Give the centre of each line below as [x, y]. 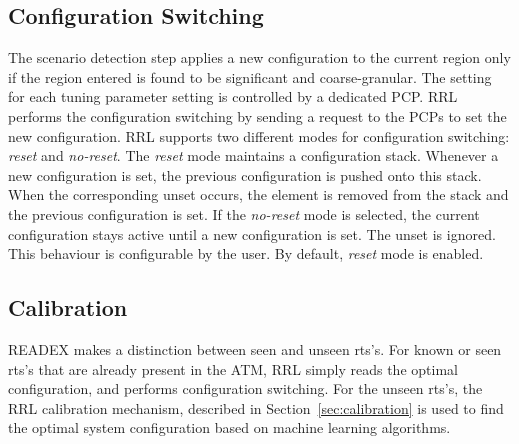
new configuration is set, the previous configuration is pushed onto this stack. [245, 174]
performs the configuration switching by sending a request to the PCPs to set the [257, 115]
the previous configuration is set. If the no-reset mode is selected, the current [244, 213]
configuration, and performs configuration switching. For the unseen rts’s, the [245, 388]
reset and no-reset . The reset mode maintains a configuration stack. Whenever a [253, 155]
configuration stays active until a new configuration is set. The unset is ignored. [252, 233]
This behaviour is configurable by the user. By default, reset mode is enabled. [246, 253]
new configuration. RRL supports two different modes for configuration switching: [259, 135]
